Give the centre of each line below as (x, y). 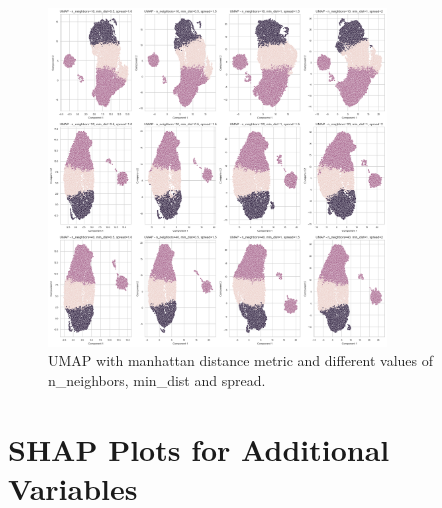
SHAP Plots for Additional (199, 448)
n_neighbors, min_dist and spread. (157, 380)
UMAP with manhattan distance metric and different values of (241, 360)
